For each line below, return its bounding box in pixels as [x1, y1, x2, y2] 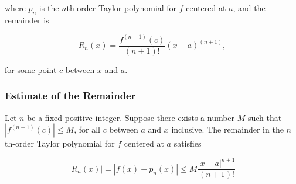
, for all [74, 123, 100, 136]
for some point [5, 63, 57, 75]
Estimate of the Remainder [5, 88, 136, 103]
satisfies [173, 137, 202, 150]
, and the [233, 2, 266, 13]
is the [39, 2, 59, 13]
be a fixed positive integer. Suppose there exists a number [27, 111, 235, 123]
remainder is [5, 13, 49, 26]
